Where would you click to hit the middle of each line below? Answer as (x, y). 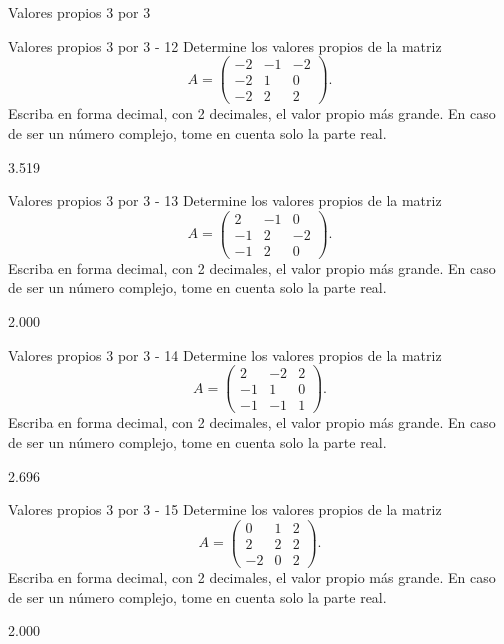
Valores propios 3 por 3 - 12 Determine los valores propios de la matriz (225, 45)
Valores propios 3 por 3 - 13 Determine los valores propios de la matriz (225, 200)
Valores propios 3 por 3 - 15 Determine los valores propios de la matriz (225, 509)
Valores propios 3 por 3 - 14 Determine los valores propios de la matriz (225, 354)
